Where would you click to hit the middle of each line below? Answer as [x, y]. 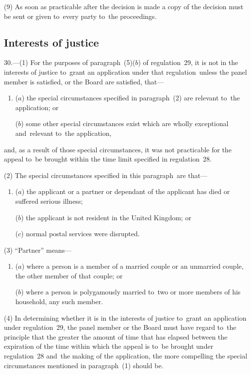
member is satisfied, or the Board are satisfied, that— [84, 81]
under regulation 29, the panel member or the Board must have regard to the [120, 327]
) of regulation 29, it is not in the [188, 62]
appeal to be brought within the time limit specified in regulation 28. [108, 159]
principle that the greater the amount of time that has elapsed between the [116, 336]
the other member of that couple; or [69, 275]
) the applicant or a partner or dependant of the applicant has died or [126, 191]
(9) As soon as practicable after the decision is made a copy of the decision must [124, 6]
